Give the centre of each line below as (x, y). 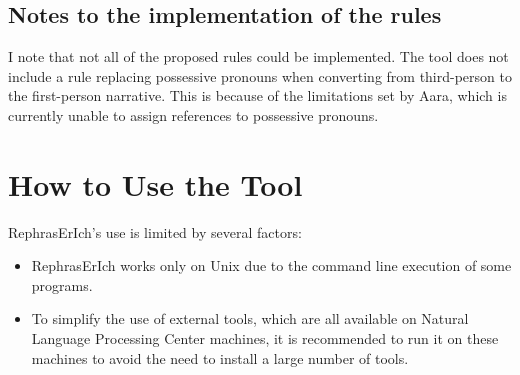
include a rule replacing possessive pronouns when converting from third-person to (260, 75)
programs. (62, 284)
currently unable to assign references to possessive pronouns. (193, 114)
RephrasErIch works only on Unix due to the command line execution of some (271, 265)
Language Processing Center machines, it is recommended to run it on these (265, 338)
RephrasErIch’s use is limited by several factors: (155, 231)
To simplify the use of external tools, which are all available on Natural (250, 318)
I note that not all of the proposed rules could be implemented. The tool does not (258, 56)
